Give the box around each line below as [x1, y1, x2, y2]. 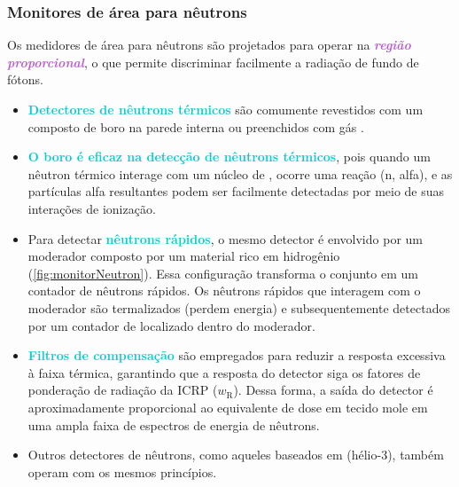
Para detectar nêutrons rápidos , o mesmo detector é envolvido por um [27, 229, 423, 247]
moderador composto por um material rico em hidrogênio [27, 247, 340, 265]
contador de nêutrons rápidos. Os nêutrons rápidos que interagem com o [27, 281, 421, 300]
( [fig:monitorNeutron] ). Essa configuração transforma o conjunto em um [27, 263, 418, 282]
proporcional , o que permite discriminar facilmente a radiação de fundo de [7, 52, 419, 71]
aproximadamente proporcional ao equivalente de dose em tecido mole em [27, 397, 428, 416]
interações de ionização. [27, 199, 156, 217]
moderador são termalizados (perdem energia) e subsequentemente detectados [27, 298, 450, 317]
